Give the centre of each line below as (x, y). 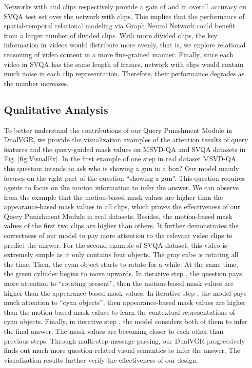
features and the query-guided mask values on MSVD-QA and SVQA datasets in (125, 149)
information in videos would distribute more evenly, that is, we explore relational (125, 45)
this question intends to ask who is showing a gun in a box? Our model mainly (122, 168)
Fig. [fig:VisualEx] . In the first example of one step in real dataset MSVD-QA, (121, 159)
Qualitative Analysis (56, 109)
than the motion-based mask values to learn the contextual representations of (120, 312)
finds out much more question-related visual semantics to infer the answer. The (122, 350)
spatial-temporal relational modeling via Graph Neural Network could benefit (120, 26)
